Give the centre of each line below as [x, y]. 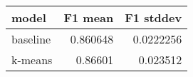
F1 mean [89, 17]
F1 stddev [153, 17]
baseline [31, 39]
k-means [32, 60]
